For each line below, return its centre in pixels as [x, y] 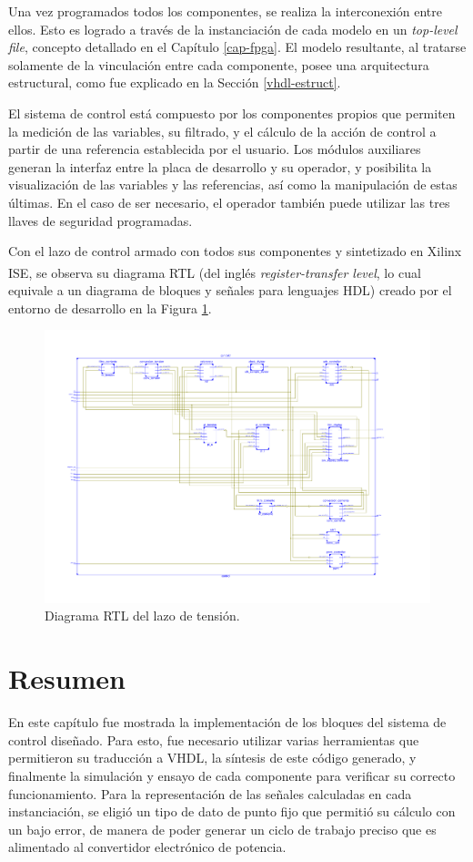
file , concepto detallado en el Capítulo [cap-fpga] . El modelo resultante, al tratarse [237, 47]
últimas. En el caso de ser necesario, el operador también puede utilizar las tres [229, 202]
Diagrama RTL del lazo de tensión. [142, 616]
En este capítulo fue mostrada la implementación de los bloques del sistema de [227, 722]
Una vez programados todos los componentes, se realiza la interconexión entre [225, 11]
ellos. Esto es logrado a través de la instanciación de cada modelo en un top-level [233, 29]
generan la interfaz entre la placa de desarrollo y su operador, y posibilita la [220, 166]
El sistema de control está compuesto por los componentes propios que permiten [232, 113]
